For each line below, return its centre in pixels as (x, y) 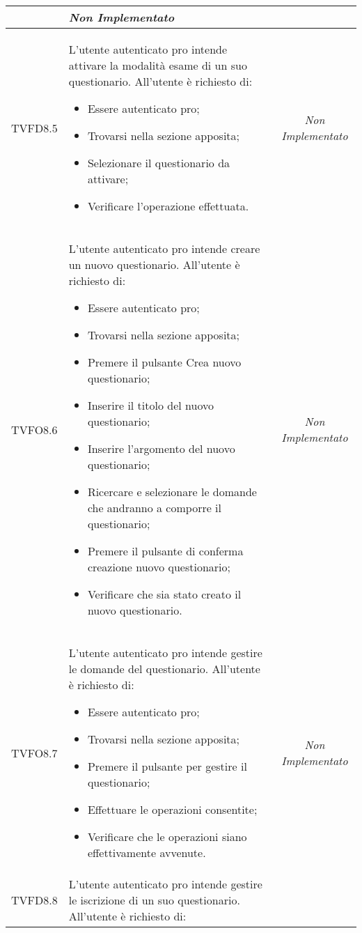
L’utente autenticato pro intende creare (164, 248)
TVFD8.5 (34, 128)
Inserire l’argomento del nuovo (161, 448)
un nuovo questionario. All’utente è (154, 264)
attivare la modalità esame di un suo (158, 65)
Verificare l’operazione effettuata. (168, 206)
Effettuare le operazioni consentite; (172, 809)
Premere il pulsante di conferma (165, 551)
